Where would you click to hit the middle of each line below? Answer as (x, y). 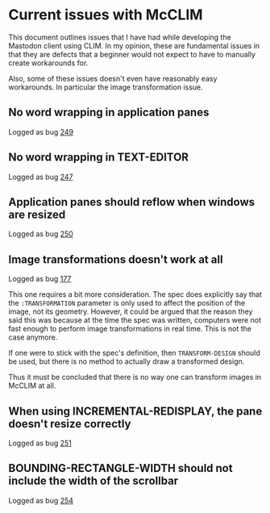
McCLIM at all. (32, 386)
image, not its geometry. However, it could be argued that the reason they (131, 311)
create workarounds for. (48, 63)
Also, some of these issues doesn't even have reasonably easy (113, 78)
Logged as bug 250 (41, 234)
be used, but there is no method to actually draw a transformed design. (127, 361)
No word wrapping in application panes (109, 113)
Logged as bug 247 (41, 177)
